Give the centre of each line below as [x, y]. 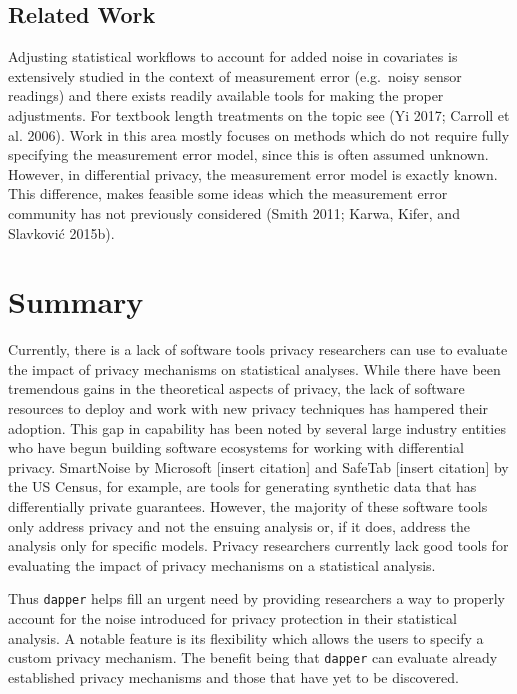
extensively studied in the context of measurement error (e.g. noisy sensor [235, 75]
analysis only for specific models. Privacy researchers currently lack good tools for [258, 545]
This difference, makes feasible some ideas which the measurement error [228, 193]
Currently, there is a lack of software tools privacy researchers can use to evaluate [258, 349]
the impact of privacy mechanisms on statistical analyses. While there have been [254, 368]
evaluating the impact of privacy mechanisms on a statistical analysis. [222, 564]
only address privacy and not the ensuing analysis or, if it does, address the [239, 525]
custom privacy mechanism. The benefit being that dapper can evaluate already [253, 657]
